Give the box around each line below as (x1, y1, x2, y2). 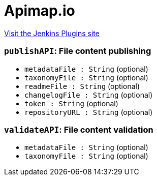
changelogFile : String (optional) (24, 90, 153, 99)
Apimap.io (4, 2, 75, 19)
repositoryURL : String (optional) (24, 107, 153, 116)
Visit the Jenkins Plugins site (4, 28, 100, 38)
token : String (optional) (24, 99, 118, 108)
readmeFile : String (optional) (24, 81, 140, 91)
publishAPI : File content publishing (4, 46, 151, 56)
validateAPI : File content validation (4, 124, 153, 135)
